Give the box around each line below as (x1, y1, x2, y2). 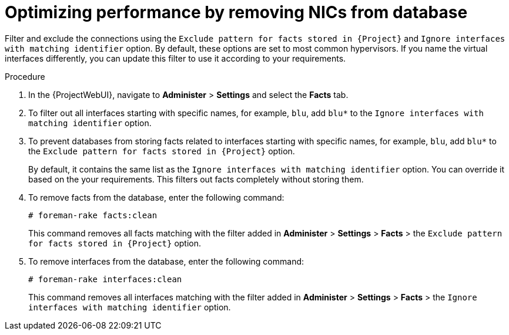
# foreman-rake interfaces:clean (28, 274, 182, 284)
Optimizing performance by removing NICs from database (5, 2, 468, 22)
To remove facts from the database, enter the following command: (28, 192, 284, 202)
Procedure (5, 71, 45, 82)
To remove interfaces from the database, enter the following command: (28, 256, 304, 266)
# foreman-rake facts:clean (28, 210, 158, 220)
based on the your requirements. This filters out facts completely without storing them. (28, 174, 364, 184)
